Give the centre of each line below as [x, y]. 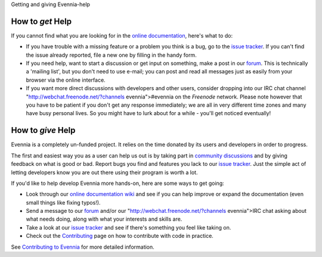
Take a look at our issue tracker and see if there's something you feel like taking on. [129, 227]
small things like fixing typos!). [63, 202]
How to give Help [43, 130]
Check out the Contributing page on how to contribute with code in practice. [120, 236]
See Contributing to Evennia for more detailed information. [83, 247]
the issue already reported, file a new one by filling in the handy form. [111, 55]
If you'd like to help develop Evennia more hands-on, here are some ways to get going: [118, 183]
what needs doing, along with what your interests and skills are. [104, 219]
